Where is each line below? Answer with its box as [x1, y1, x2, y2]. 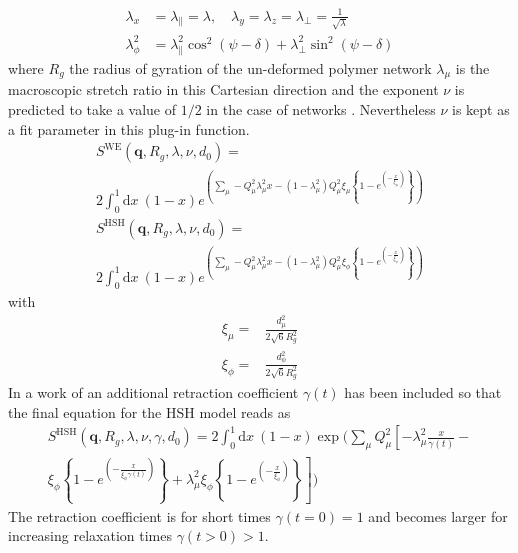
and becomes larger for [368, 505, 508, 526]
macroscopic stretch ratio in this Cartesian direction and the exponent [8, 79, 439, 100]
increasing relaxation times [8, 525, 172, 546]
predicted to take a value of [8, 98, 177, 119]
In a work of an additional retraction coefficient [8, 382, 299, 403]
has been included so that [344, 382, 502, 403]
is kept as [452, 98, 510, 119]
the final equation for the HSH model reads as [8, 401, 291, 422]
